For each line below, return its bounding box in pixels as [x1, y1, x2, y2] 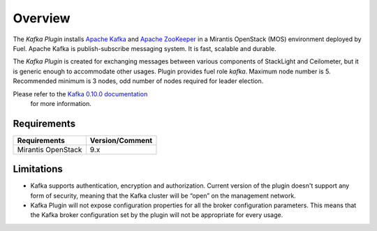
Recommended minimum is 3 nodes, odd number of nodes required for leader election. [13, 77, 264, 85]
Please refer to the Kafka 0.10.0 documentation [13, 89, 148, 98]
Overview [13, 10, 71, 26]
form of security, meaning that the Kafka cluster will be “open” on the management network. [30, 191, 296, 200]
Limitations [13, 163, 63, 175]
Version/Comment [89, 135, 153, 145]
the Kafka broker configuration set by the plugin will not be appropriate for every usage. [30, 211, 283, 219]
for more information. [30, 99, 92, 107]
